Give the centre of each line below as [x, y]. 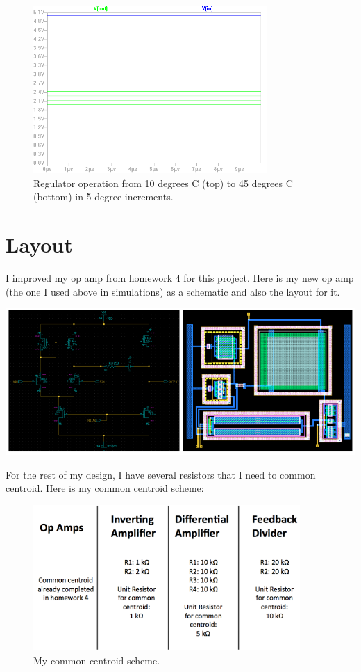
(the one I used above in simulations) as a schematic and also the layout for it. [173, 291]
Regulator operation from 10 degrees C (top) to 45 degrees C [163, 183]
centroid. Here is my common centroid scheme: [105, 488]
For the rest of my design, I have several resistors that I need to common [161, 474]
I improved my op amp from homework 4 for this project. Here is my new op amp [180, 278]
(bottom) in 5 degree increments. [103, 197]
